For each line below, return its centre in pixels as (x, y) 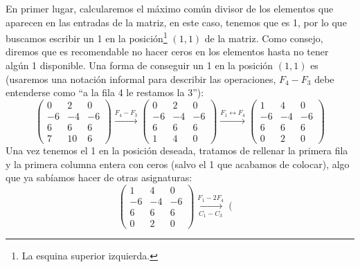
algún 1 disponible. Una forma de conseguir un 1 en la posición (139, 65)
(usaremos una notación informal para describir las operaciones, (141, 79)
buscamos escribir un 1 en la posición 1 (87, 37)
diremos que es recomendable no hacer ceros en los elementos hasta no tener (167, 52)
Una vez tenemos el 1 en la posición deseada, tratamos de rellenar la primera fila (177, 150)
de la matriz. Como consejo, (264, 38)
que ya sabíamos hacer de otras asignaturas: (99, 177)
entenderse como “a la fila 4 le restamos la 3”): (105, 92)
